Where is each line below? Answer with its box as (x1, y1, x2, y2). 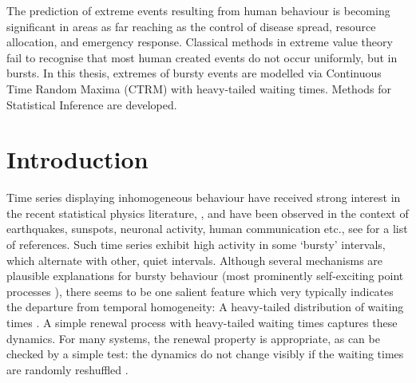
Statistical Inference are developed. (6, 96, 177, 113)
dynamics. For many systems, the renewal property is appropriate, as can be (6, 330, 380, 346)
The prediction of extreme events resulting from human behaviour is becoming (6, 2, 390, 18)
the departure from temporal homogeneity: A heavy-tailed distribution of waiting (6, 298, 404, 315)
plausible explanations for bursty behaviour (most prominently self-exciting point (6, 267, 404, 284)
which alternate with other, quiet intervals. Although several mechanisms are (6, 251, 383, 268)
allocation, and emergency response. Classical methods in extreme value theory (6, 34, 393, 50)
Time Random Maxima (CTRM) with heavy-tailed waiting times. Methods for (6, 80, 392, 97)
